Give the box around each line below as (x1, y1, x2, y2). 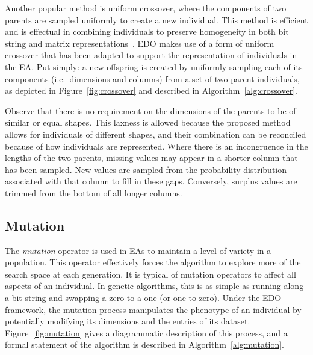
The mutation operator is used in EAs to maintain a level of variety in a (5, 244, 271, 256)
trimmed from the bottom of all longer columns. (5, 186, 182, 199)
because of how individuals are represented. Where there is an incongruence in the (5, 139, 308, 152)
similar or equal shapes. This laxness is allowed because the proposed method (5, 116, 291, 129)
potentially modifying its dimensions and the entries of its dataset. (5, 315, 250, 327)
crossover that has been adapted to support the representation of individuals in (5, 49, 297, 61)
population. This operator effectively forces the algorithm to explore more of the (5, 256, 301, 269)
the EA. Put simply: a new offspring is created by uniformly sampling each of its (5, 60, 303, 73)
